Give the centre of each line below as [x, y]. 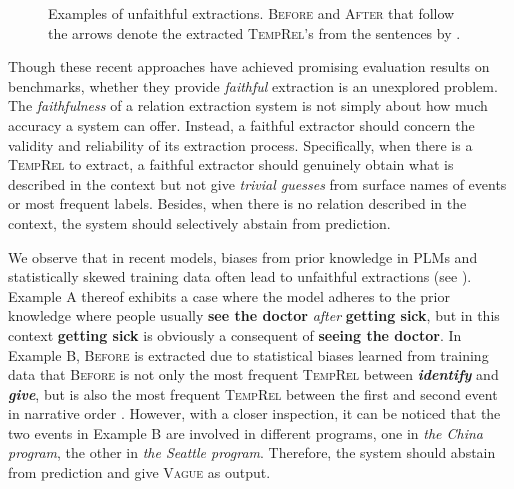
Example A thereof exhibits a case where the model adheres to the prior [229, 295]
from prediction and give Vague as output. [139, 472]
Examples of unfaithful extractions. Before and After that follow [251, 13]
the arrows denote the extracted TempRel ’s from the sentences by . [254, 32]
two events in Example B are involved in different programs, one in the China [245, 432]
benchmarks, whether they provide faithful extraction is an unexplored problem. [253, 85]
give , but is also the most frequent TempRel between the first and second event [253, 393]
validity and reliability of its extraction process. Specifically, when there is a [240, 144]
